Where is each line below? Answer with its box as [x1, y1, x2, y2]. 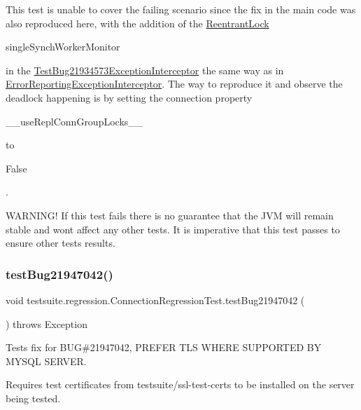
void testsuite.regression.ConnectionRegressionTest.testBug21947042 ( [6, 292, 305, 307]
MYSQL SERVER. [6, 353, 87, 368]
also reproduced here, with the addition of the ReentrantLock [6, 15, 269, 30]
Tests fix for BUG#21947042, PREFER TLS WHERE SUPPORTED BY [6, 340, 322, 355]
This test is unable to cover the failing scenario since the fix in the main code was [6, 2, 356, 16]
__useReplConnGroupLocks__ [6, 114, 143, 128]
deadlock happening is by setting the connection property [6, 90, 253, 104]
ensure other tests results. [6, 235, 115, 250]
